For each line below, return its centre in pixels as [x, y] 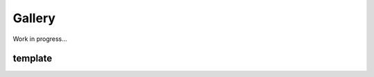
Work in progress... [40, 39]
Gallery [34, 18]
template [33, 59]
